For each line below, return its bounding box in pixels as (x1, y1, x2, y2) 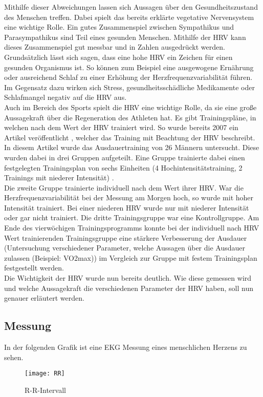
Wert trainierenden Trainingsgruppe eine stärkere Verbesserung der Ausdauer (4, 232, 247, 243)
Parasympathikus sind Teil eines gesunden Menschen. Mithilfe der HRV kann (4, 31, 246, 42)
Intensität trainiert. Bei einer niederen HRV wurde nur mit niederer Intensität (4, 202, 249, 213)
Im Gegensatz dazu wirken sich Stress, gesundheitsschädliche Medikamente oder (4, 81, 255, 92)
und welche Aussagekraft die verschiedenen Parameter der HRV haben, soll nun (4, 282, 253, 293)
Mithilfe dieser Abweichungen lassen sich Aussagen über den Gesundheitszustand (4, 2, 258, 12)
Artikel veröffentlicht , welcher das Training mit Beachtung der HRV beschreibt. (4, 132, 255, 142)
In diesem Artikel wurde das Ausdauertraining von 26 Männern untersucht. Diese (4, 142, 259, 153)
